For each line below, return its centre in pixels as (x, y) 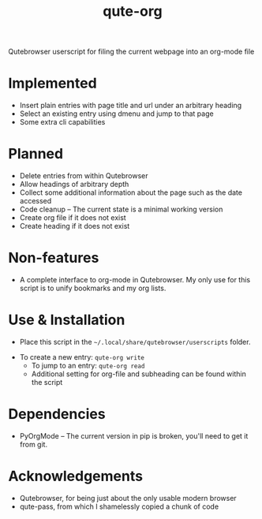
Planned (36, 154)
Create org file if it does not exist (73, 218)
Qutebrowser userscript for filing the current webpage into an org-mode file (131, 52)
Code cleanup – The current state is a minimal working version (121, 209)
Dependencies (57, 414)
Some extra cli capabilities (62, 122)
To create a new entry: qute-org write (82, 357)
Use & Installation (67, 320)
